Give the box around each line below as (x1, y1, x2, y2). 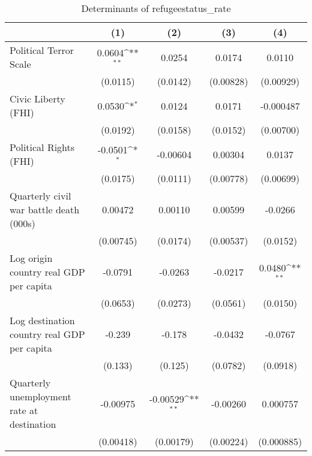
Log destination (10, 313, 75, 327)
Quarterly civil (10, 189, 71, 203)
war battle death (10, 203, 80, 216)
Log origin (10, 251, 53, 265)
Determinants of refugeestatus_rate (81, 1, 231, 15)
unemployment (10, 389, 71, 403)
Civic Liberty (10, 92, 65, 105)
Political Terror (10, 43, 74, 57)
